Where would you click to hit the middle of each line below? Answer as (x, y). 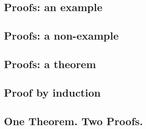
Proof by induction (52, 92)
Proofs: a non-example (61, 36)
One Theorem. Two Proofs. (73, 121)
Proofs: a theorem (50, 64)
